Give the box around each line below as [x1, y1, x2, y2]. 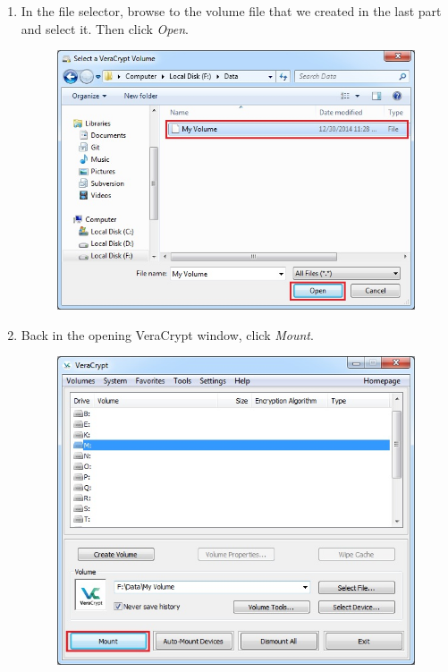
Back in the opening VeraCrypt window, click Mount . [21, 325, 314, 344]
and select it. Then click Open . [21, 19, 189, 38]
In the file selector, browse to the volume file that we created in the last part [21, 2, 442, 20]
